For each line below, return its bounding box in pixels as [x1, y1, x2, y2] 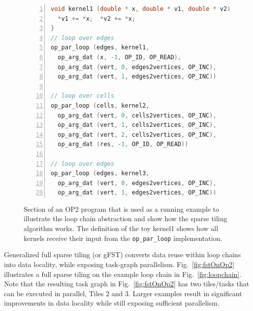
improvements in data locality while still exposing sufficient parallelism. [4, 298, 220, 308]
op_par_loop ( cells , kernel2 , [51, 102, 150, 109]
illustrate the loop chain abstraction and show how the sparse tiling [24, 213, 227, 224]
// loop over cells [51, 92, 114, 100]
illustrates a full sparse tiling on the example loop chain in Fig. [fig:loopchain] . [4, 269, 242, 279]
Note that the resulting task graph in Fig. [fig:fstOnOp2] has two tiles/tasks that [4, 278, 250, 289]
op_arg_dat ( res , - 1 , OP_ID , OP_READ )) [58, 141, 189, 148]
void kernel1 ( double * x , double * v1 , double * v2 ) [51, 5, 231, 12]
